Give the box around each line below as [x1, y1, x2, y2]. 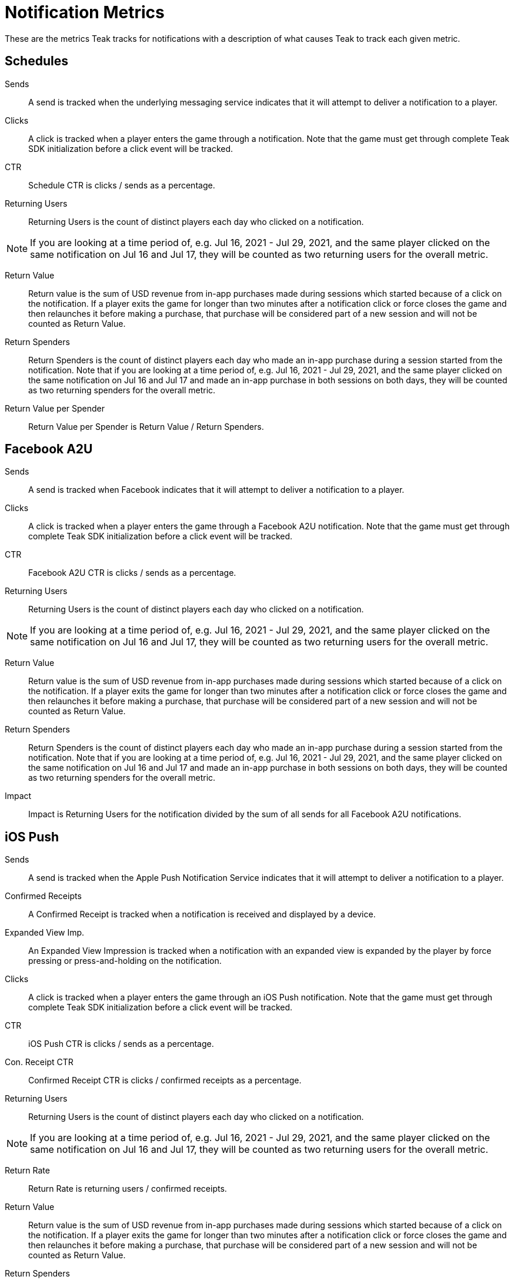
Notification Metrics [5, 2, 165, 22]
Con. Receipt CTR [5, 1057, 74, 1067]
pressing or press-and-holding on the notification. [28, 956, 222, 966]
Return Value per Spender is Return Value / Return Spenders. [28, 421, 264, 432]
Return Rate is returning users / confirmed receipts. [28, 1183, 227, 1194]
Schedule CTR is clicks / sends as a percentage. [28, 180, 215, 190]
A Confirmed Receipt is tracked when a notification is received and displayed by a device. [28, 909, 376, 920]
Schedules [5, 54, 68, 69]
